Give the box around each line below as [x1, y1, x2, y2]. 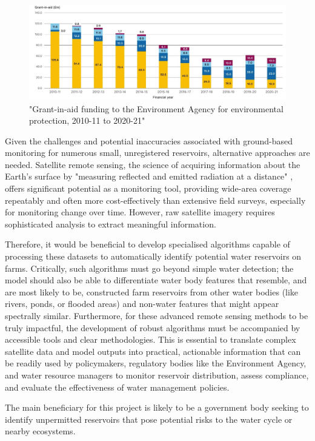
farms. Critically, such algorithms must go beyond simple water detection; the [5, 261, 294, 274]
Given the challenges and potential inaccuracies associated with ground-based [5, 134, 293, 147]
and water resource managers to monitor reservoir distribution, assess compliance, [5, 368, 309, 381]
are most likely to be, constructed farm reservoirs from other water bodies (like [5, 285, 299, 298]
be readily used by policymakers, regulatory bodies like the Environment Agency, [5, 357, 307, 369]
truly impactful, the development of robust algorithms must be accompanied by [5, 321, 300, 334]
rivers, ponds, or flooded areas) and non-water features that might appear [5, 297, 279, 310]
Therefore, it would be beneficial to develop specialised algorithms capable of [5, 238, 290, 251]
